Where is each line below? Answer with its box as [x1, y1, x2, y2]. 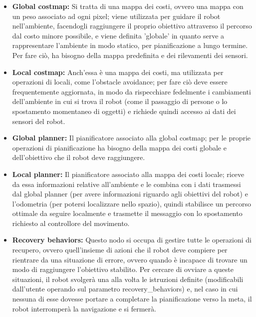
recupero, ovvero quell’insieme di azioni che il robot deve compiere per [12, 244, 228, 255]
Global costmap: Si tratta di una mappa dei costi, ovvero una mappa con [12, 1, 244, 11]
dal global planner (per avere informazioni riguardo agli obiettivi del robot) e [12, 188, 248, 199]
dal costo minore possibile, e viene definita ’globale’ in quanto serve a [12, 30, 225, 40]
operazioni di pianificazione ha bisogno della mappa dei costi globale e [12, 142, 227, 152]
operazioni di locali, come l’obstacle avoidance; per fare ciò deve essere [12, 76, 228, 87]
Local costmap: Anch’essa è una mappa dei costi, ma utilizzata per [12, 66, 224, 77]
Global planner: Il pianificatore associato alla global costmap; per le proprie [12, 132, 251, 143]
